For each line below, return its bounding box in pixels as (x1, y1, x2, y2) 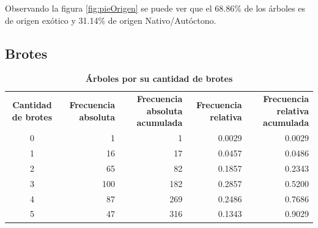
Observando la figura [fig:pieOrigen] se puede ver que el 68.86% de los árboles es (5, 2, 305, 14)
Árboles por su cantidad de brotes (85, 72, 233, 85)
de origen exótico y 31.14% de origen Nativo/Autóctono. (5, 13, 216, 26)
